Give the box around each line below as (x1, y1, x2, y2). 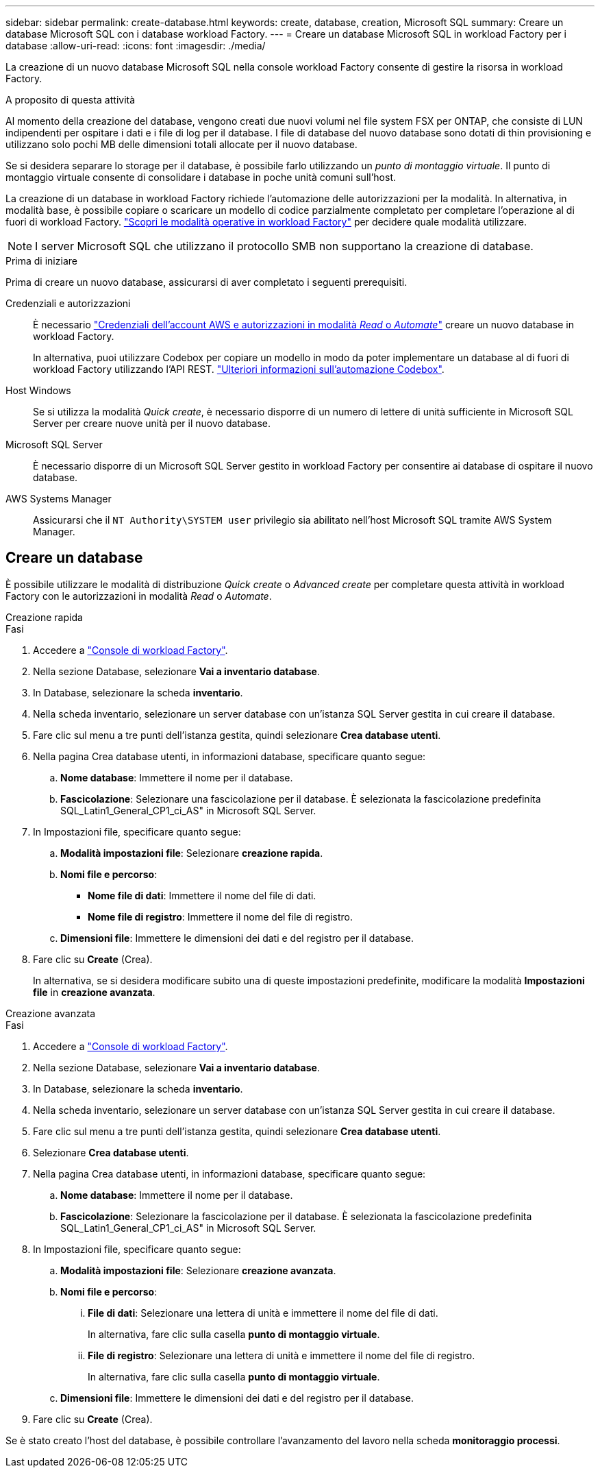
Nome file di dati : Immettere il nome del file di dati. (88, 889, 316, 901)
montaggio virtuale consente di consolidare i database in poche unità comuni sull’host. (5, 171, 396, 183)
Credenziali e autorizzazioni (5, 297, 131, 309)
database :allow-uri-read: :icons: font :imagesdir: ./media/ (5, 40, 266, 51)
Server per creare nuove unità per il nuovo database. (33, 417, 271, 429)
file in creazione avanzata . (33, 986, 155, 998)
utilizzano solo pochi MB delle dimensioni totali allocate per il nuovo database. (5, 138, 358, 150)
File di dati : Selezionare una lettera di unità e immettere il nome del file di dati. (88, 1306, 438, 1319)
